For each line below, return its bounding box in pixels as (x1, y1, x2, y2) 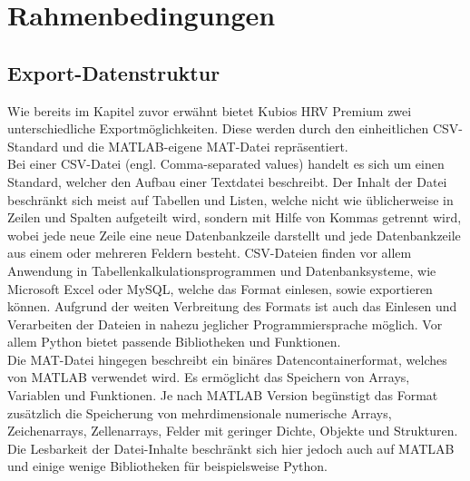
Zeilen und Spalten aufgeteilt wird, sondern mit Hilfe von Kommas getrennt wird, (7, 208, 462, 227)
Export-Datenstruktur (7, 58, 220, 86)
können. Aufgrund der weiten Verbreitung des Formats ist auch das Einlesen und (7, 297, 457, 316)
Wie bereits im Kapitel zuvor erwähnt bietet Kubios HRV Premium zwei (7, 101, 412, 120)
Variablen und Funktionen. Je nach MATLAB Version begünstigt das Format (7, 386, 438, 405)
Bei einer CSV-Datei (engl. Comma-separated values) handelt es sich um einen (7, 154, 445, 173)
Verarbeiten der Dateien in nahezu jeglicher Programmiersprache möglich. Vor (7, 314, 443, 333)
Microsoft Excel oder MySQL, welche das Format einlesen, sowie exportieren (7, 279, 433, 298)
